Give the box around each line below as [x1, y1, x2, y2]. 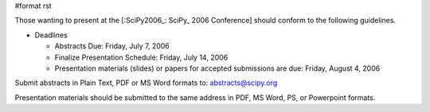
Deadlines [34, 30, 68, 40]
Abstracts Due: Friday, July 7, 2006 [54, 41, 170, 51]
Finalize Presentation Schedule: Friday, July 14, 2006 [54, 52, 229, 62]
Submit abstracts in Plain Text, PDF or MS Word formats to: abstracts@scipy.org [14, 78, 278, 87]
